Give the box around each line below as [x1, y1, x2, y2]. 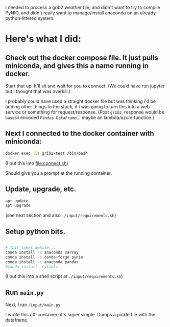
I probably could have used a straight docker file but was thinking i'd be [5, 98, 156, 104]
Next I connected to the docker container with [5, 129, 154, 138]
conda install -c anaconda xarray [5, 250, 79, 255]
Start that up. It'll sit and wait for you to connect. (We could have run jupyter [5, 83, 165, 89]
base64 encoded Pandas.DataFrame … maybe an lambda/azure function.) [5, 114, 155, 121]
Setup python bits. [5, 227, 66, 236]
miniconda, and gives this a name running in [5, 61, 149, 70]
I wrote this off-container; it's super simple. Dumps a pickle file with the [5, 312, 156, 318]
